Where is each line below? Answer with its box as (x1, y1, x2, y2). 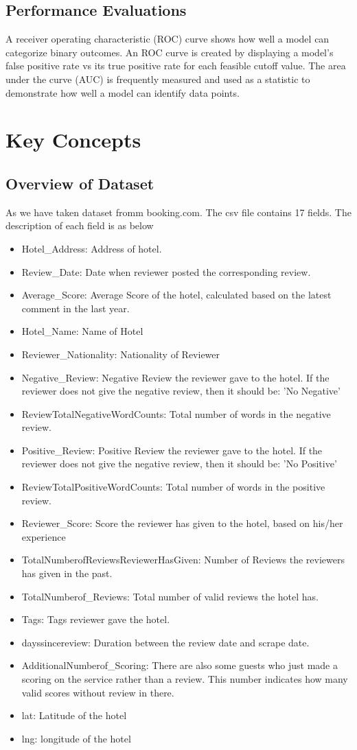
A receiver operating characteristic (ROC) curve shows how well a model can (5, 32, 330, 46)
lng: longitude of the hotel (21, 731, 131, 745)
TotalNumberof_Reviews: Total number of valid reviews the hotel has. (21, 589, 319, 603)
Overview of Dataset (5, 172, 154, 194)
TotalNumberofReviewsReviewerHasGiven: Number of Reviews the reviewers (21, 552, 345, 567)
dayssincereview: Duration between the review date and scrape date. (21, 635, 310, 649)
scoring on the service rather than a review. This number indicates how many (21, 672, 348, 685)
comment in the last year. (21, 301, 130, 315)
